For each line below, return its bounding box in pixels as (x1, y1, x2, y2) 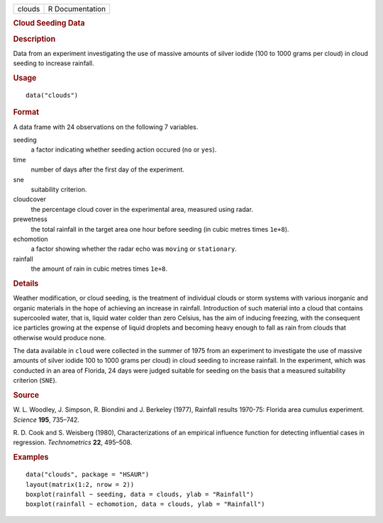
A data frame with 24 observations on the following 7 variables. (13, 123, 199, 131)
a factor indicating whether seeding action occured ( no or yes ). (30, 145, 217, 154)
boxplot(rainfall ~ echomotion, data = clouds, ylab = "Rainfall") (26, 500, 265, 508)
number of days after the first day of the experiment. (30, 165, 184, 174)
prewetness (13, 215, 48, 223)
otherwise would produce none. (13, 333, 106, 342)
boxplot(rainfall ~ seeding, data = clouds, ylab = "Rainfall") (26, 490, 255, 498)
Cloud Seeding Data (13, 18, 85, 28)
